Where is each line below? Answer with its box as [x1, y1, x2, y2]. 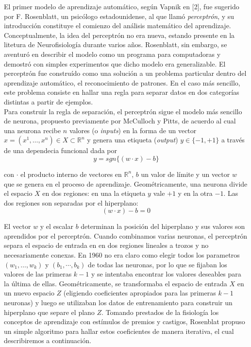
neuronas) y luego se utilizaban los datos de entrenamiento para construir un [4, 297, 233, 308]
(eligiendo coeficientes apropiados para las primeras [63, 288, 216, 298]
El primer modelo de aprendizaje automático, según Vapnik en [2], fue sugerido [4, 1, 239, 11]
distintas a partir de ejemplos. [4, 96, 93, 106]
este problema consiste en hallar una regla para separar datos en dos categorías [4, 87, 239, 97]
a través [221, 135, 245, 145]
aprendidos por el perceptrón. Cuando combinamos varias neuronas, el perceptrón [4, 230, 248, 241]
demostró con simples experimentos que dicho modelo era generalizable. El [4, 58, 226, 69]
